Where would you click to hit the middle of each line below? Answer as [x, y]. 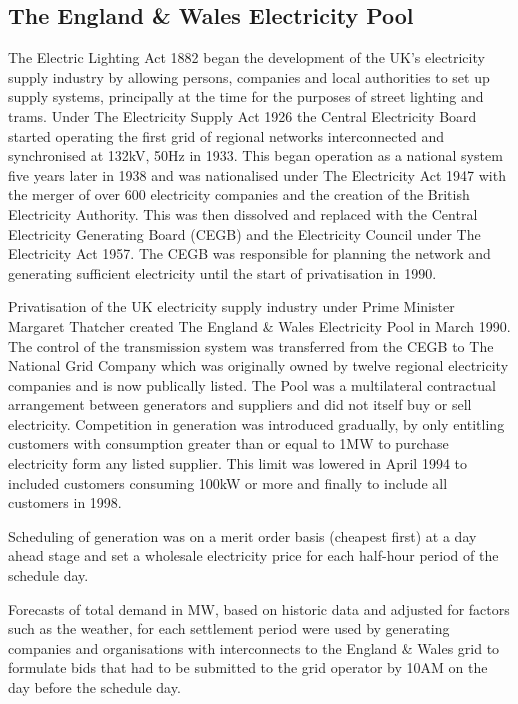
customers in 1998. [65, 502]
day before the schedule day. [94, 687]
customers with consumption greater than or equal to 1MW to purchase [228, 443]
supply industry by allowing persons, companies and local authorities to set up [249, 76]
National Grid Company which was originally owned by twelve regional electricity [258, 365]
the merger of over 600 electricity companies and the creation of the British [239, 194]
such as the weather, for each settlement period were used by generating [229, 628]
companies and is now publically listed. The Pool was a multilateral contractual [252, 384]
